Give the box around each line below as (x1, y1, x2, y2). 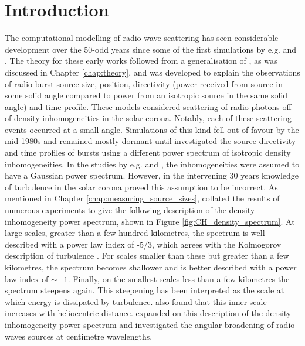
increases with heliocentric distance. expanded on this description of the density (5, 307, 292, 319)
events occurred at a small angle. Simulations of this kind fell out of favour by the (5, 123, 299, 135)
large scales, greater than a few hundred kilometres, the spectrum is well (5, 227, 265, 239)
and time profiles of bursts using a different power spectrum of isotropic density (5, 146, 291, 159)
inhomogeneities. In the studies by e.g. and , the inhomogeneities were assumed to (5, 157, 300, 170)
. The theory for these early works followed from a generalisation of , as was (5, 54, 277, 67)
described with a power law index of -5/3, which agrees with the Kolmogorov (5, 238, 282, 250)
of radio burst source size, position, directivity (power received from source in (5, 77, 283, 90)
